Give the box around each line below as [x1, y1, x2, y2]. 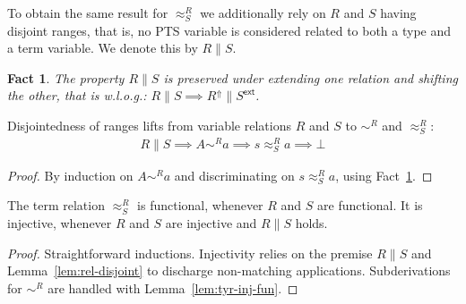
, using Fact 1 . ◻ [335, 165, 433, 184]
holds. [295, 214, 328, 232]
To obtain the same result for [7, 4, 168, 21]
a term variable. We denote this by [7, 38, 198, 57]
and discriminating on [174, 165, 295, 184]
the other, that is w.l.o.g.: [7, 86, 147, 105]
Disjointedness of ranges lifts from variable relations [7, 115, 291, 134]
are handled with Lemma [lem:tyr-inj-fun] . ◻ [47, 278, 298, 297]
